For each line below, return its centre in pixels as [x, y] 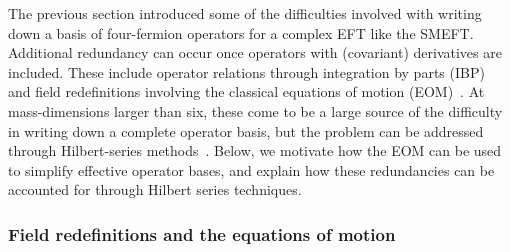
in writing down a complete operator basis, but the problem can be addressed [246, 130]
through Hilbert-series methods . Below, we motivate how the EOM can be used [255, 150]
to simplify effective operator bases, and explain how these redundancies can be [251, 169]
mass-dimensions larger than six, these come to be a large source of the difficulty [255, 110]
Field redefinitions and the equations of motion [202, 233]
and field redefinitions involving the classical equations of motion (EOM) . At [246, 91]
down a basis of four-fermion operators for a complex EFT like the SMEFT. [241, 32]
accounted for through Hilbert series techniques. [155, 189]
